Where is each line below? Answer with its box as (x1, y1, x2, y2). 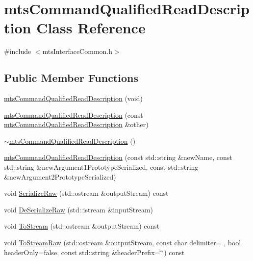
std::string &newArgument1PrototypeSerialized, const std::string (4, 162, 199, 172)
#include (4, 46, 31, 56)
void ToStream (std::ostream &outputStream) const (4, 221, 160, 231)
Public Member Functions (4, 70, 138, 85)
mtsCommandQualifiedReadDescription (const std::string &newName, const (4, 152, 232, 162)
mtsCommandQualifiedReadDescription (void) (4, 93, 143, 104)
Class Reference (36, 18, 146, 38)
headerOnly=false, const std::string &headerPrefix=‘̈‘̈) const (4, 247, 185, 257)
